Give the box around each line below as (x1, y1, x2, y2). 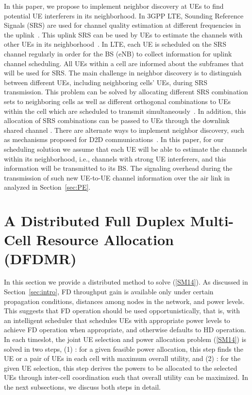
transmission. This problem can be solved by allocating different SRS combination (4, 87, 248, 97)
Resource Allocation (36, 230, 174, 250)
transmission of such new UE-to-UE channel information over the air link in (4, 172, 230, 182)
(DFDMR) (4, 249, 77, 269)
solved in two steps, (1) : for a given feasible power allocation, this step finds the (4, 343, 243, 354)
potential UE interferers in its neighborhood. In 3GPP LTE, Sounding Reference (4, 10, 244, 20)
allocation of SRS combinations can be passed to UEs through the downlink (4, 115, 230, 126)
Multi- (190, 211, 234, 231)
